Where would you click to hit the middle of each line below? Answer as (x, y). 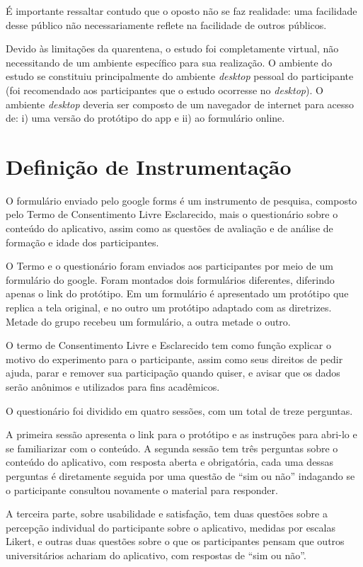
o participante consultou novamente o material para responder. (142, 489)
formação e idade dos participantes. (82, 242)
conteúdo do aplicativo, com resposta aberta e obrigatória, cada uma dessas (169, 462)
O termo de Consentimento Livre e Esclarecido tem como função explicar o (168, 345)
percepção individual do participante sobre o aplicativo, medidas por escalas (171, 527)
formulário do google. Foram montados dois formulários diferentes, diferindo (170, 279)
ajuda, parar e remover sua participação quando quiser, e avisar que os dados (173, 373)
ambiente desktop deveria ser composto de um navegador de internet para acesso (180, 104)
